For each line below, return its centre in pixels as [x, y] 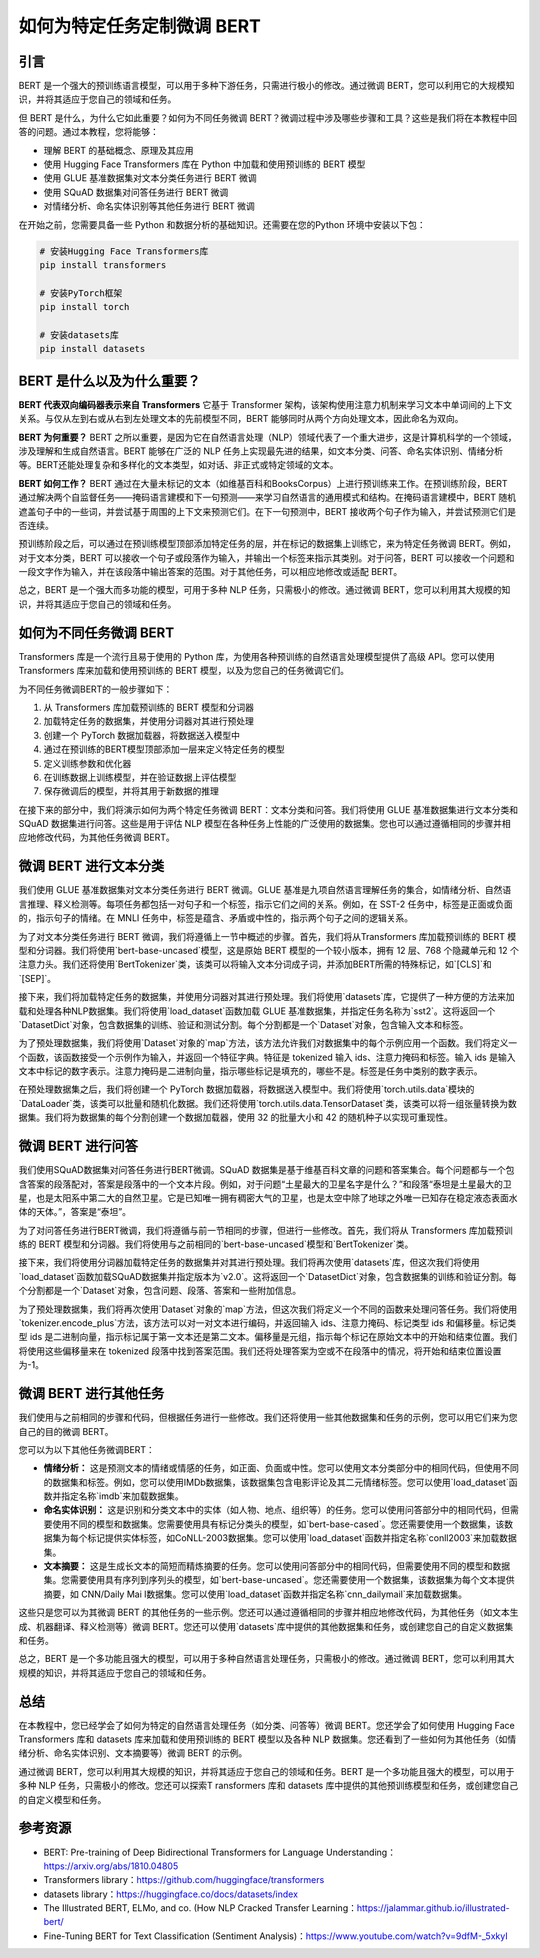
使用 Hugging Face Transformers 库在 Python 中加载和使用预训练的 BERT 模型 [204, 164]
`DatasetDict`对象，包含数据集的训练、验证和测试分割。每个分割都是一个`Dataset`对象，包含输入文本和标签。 [243, 1024]
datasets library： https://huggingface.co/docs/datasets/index [171, 1894]
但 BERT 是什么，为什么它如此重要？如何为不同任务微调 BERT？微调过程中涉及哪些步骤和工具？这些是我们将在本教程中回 [268, 117]
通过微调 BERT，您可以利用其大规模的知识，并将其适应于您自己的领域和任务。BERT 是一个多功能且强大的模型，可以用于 [266, 1771]
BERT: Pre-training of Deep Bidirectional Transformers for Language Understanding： [220, 1852]
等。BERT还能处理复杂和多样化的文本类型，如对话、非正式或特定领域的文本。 [178, 465]
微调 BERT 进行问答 [78, 1146]
